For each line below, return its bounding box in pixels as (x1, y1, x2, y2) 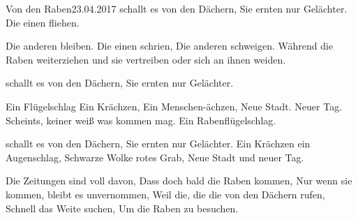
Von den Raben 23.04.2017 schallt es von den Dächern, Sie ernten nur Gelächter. (6, 1, 348, 15)
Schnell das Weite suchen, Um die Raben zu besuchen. (6, 200, 239, 215)
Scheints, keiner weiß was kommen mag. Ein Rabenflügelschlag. (6, 112, 276, 127)
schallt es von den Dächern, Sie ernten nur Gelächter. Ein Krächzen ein (6, 136, 311, 151)
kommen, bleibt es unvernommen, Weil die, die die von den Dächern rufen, (6, 186, 325, 201)
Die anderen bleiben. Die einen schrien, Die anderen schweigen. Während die (6, 38, 334, 53)
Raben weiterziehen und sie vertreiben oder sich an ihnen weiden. (6, 52, 286, 66)
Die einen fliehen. (6, 15, 80, 29)
